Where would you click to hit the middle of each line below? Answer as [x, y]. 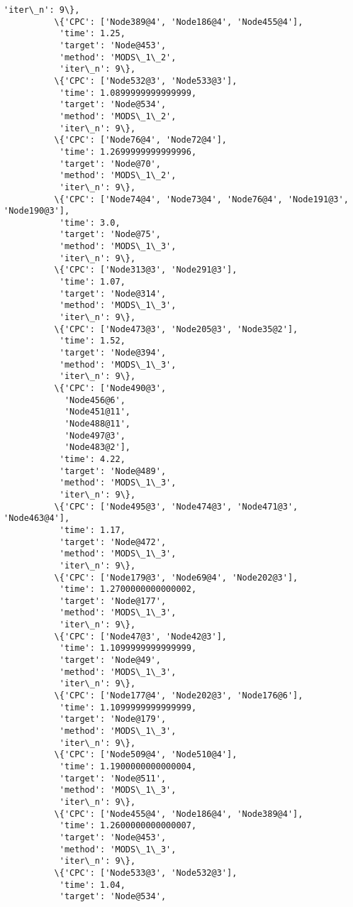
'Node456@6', [95, 400]
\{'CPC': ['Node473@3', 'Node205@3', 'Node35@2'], [176, 329]
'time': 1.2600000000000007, [128, 826]
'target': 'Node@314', [113, 293]
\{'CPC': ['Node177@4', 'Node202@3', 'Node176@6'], [179, 696]
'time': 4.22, [92, 459]
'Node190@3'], [37, 211]
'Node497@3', [95, 435]
